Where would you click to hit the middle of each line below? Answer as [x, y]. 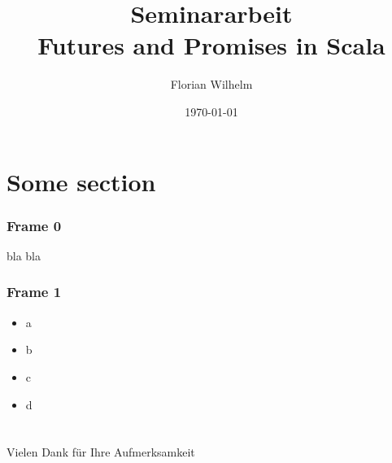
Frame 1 [34, 292]
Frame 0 [34, 225]
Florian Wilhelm [211, 84]
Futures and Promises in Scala [211, 45]
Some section [81, 181]
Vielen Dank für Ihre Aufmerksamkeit [101, 452]
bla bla [24, 255]
